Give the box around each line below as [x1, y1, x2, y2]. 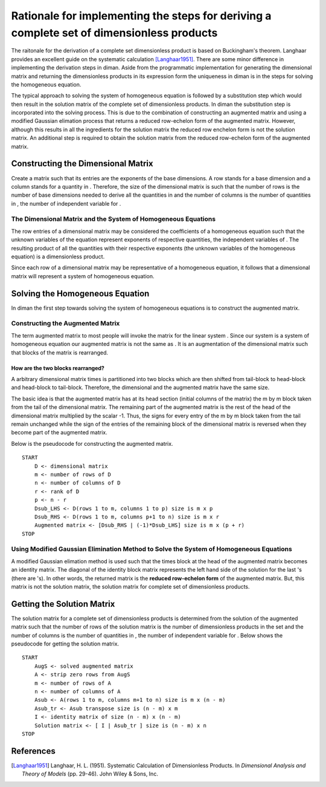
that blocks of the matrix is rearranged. [11, 348, 109, 356]
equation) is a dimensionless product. [11, 253, 105, 260]
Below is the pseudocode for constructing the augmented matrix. [11, 440, 173, 447]
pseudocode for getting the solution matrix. [11, 640, 120, 647]
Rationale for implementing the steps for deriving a [11, 9, 272, 22]
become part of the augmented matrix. [11, 429, 108, 436]
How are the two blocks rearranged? [11, 364, 105, 371]
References [11, 746, 56, 756]
